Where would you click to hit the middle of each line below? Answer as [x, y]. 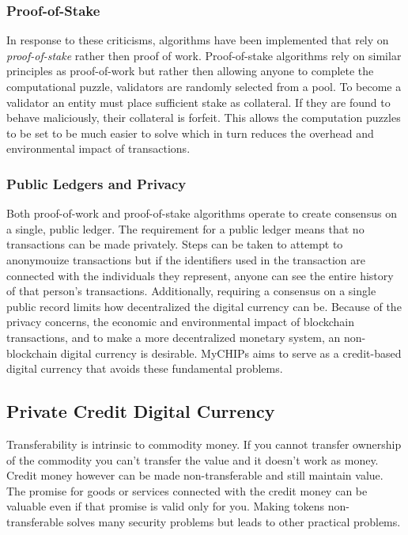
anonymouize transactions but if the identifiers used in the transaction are [186, 259]
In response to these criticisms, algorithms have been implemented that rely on [198, 40]
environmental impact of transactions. [98, 148]
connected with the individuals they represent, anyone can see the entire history [200, 275]
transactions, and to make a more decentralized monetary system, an [174, 337]
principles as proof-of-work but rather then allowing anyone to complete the [190, 71]
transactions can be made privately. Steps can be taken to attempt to [175, 244]
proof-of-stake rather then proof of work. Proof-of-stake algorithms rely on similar [204, 55]
